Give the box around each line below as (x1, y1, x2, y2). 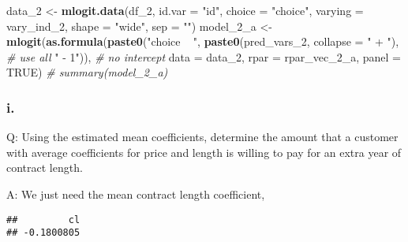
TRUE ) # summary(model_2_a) (6, 64, 168, 80)
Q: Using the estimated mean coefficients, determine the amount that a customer (6, 128, 399, 145)
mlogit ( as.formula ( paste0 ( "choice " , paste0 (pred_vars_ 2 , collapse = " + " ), (6, 33, 399, 50)
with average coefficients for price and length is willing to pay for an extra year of (6, 143, 402, 160)
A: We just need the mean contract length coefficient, (6, 185, 265, 202)
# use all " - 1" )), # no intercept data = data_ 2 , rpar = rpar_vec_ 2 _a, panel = (6, 48, 401, 65)
